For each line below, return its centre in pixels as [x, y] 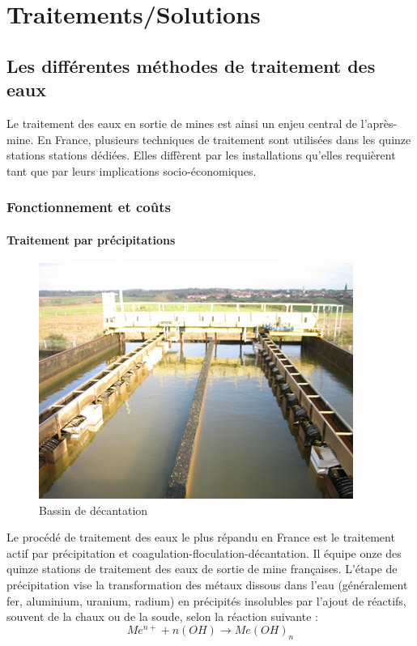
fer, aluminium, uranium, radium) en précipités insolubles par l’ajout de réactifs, [206, 600]
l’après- [379, 123]
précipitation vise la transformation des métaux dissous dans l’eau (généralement [207, 584]
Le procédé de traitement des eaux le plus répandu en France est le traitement [201, 537]
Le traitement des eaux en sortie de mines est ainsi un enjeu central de [182, 123]
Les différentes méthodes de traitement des [191, 65]
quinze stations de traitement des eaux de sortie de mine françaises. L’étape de [202, 569]
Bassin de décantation [94, 510]
